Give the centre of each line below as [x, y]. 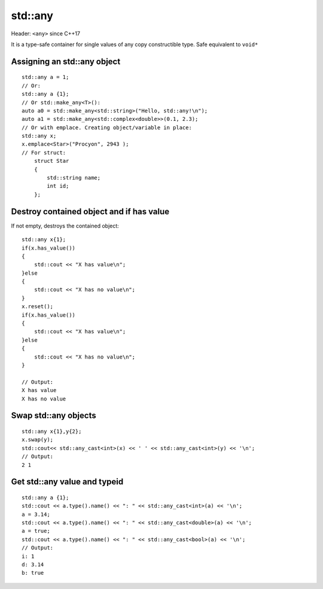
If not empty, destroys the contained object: [65, 226]
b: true [33, 573]
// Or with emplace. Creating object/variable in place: [107, 127]
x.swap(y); [38, 440]
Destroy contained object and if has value [90, 212]
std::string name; [74, 178]
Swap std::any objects [54, 416]
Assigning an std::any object [66, 61]
